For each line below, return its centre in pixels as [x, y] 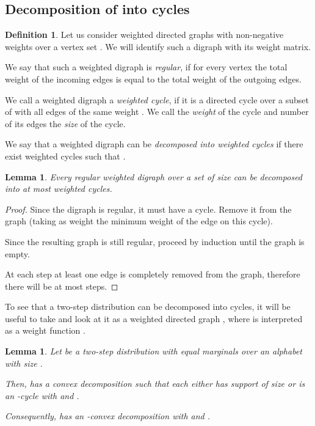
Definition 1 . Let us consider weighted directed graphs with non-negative [144, 35]
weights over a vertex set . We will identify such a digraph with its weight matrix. [158, 46]
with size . [24, 363]
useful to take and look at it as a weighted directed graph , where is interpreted [154, 318]
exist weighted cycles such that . [65, 156]
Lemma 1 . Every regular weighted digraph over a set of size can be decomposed [154, 176]
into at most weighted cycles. [59, 189]
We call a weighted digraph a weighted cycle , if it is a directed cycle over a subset [157, 99]
